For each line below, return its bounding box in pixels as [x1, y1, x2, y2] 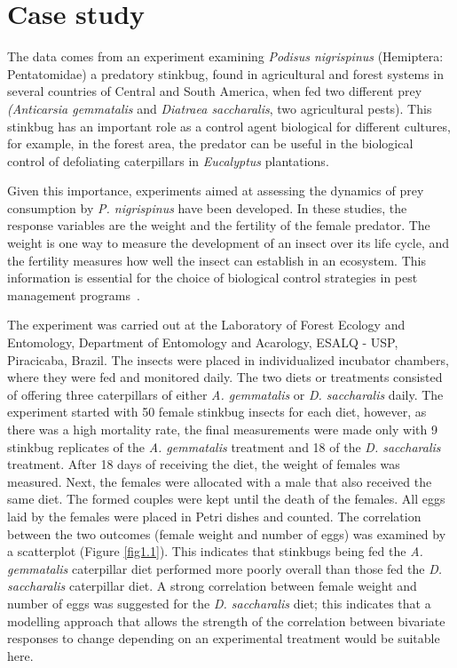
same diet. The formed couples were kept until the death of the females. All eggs [7, 489, 445, 508]
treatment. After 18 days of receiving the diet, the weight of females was [7, 455, 400, 473]
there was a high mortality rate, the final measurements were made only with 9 [7, 420, 437, 438]
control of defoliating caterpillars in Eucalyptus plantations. [7, 151, 329, 170]
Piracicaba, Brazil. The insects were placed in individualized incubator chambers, [7, 350, 449, 369]
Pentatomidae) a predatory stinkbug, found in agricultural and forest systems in [7, 64, 444, 83]
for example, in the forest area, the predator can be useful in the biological [7, 134, 414, 153]
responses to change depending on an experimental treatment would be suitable [7, 629, 440, 648]
